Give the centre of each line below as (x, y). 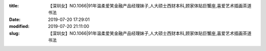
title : (14, 6)
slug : (14, 33)
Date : (15, 19)
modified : (19, 26)
